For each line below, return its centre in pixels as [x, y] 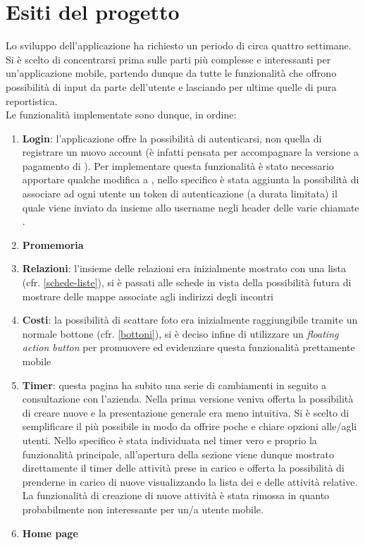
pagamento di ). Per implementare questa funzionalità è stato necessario [178, 165]
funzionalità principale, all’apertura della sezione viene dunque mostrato [178, 454]
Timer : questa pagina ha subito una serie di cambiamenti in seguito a [174, 385]
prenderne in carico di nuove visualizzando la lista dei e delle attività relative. [190, 481]
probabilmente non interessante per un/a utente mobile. [143, 509]
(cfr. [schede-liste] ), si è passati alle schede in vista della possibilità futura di [187, 282]
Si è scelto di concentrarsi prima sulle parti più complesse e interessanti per [168, 59]
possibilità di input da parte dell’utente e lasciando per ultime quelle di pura [171, 86]
